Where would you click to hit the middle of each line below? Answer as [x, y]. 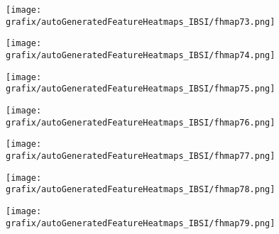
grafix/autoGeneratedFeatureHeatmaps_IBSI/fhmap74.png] [141, 55]
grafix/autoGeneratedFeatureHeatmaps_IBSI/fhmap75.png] [141, 89]
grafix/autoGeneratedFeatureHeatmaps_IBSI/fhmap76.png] [141, 122]
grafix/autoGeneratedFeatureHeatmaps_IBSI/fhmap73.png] [141, 22]
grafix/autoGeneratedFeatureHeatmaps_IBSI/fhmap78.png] [141, 190]
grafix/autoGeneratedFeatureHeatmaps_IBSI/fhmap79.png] [141, 223]
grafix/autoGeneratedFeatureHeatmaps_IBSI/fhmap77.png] [141, 156]
